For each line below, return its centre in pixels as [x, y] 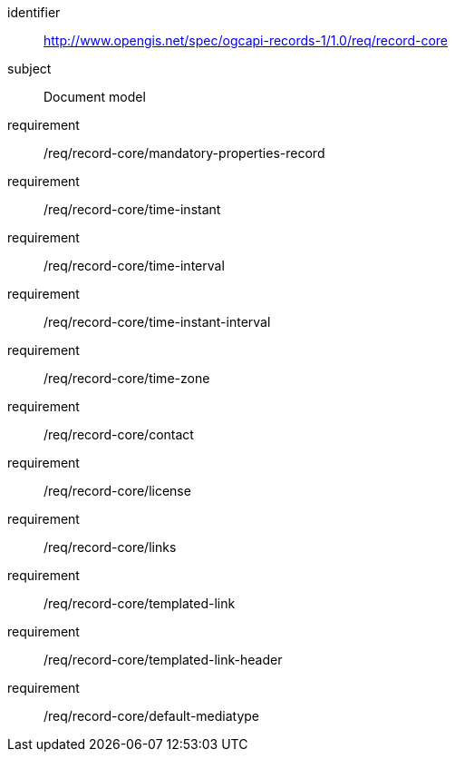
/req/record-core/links [110, 547]
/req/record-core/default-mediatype [152, 716]
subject [29, 69]
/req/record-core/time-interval [134, 266]
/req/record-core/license [117, 491]
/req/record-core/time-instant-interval [157, 322]
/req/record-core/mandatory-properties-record [184, 153]
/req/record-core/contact [119, 434]
